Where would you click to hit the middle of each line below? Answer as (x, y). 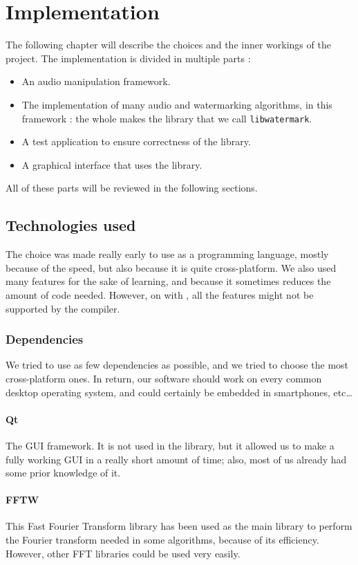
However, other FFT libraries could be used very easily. (123, 553)
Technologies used (71, 225)
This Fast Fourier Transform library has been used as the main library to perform (179, 526)
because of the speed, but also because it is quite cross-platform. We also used (171, 267)
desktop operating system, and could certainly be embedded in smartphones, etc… (179, 392)
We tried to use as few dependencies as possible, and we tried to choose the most (177, 365)
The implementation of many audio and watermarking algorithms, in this (177, 104)
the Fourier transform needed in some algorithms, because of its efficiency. (162, 540)
